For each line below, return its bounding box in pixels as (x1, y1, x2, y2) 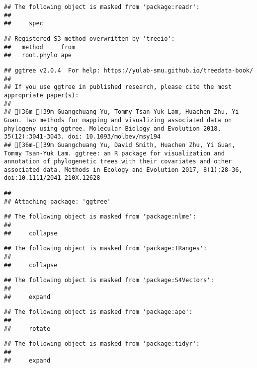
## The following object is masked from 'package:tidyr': (4, 340, 200, 348)
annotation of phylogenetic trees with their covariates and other (4, 158, 232, 165)
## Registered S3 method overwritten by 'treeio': (4, 35, 175, 42)
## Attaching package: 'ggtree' (4, 198, 111, 205)
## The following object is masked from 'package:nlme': (4, 213, 196, 221)
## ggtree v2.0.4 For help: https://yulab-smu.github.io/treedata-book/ (4, 67, 254, 74)
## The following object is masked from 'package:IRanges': (4, 245, 207, 252)
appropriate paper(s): (4, 91, 79, 99)
